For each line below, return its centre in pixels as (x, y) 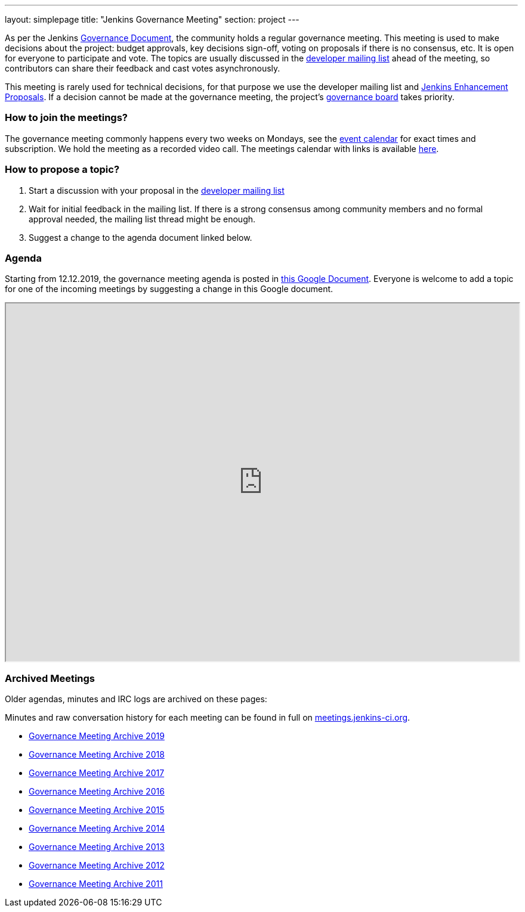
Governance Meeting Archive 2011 (96, 884)
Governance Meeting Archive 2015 (97, 810)
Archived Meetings (50, 678)
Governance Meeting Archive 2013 (97, 847)
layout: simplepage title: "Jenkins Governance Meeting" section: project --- (152, 19)
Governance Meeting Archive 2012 (97, 865)
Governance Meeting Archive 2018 (97, 754)
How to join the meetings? (67, 118)
